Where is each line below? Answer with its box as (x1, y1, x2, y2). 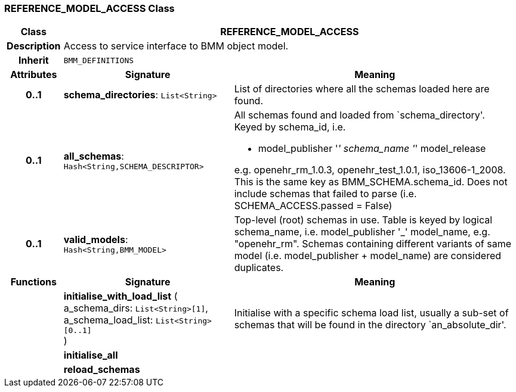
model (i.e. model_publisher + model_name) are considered (234, 250, 502, 262)
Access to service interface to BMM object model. (63, 40, 289, 52)
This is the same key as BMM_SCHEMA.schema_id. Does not (234, 176, 508, 188)
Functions (10, 276, 57, 288)
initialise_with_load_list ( (63, 290, 178, 303)
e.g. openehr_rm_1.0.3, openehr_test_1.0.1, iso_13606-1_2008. (234, 164, 506, 176)
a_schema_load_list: (63, 314, 153, 326)
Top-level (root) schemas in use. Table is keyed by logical (234, 214, 493, 226)
